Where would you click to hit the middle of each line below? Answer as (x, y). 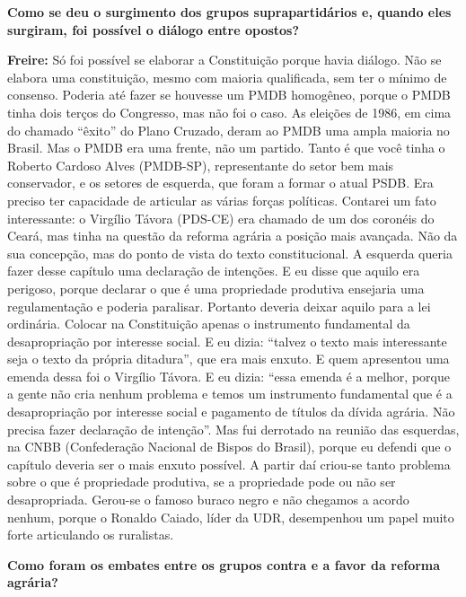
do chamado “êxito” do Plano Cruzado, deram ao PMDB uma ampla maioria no (229, 130)
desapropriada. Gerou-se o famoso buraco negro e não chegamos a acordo (208, 500)
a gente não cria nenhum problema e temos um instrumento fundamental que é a (230, 394)
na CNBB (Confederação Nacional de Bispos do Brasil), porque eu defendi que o (229, 447)
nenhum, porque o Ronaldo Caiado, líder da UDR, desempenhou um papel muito (231, 517)
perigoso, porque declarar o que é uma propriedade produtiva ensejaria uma (216, 288)
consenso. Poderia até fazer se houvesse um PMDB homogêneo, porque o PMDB (229, 95)
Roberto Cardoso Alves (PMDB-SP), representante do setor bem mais (201, 165)
